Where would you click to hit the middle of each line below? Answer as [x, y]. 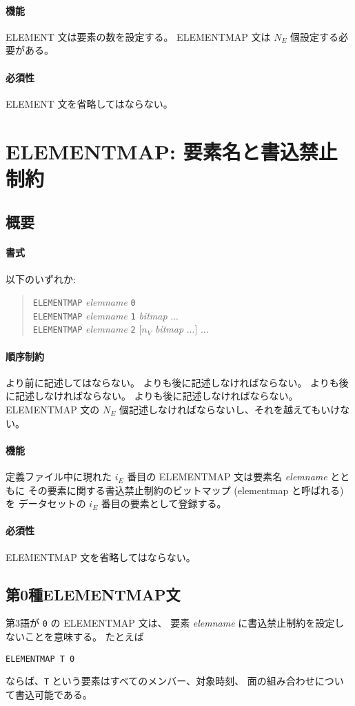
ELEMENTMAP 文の [53, 410]
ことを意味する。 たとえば [84, 637]
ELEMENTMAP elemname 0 [84, 302]
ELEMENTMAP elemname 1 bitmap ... [105, 315]
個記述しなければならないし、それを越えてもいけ [230, 410]
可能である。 [63, 694]
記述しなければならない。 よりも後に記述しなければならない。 [156, 396]
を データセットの [46, 503]
